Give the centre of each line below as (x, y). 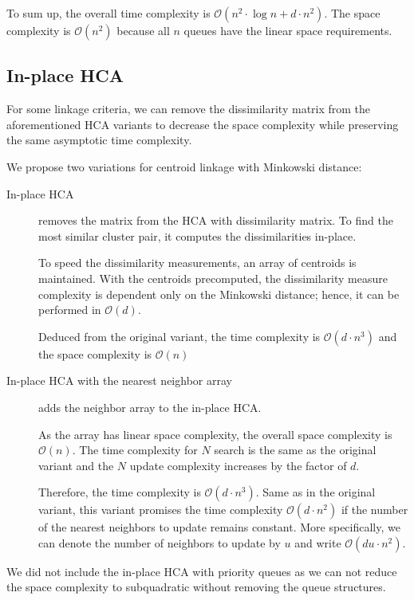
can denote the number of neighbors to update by (160, 542)
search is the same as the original (295, 450)
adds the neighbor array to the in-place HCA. (150, 407)
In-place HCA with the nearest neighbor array (119, 380)
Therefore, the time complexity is (120, 492)
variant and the (76, 465)
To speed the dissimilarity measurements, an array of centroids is (197, 263)
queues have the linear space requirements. (288, 30)
